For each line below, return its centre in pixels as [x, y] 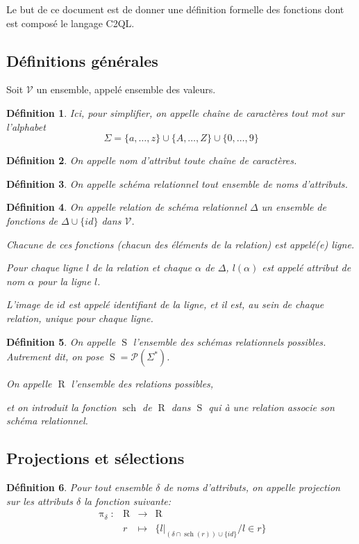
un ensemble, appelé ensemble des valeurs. [126, 89]
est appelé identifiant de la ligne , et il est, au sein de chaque [196, 304]
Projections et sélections [95, 458]
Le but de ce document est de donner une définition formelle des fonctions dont [175, 9]
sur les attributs [40, 501]
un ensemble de [294, 207]
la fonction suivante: [128, 501]
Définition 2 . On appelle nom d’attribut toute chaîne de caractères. [152, 160]
